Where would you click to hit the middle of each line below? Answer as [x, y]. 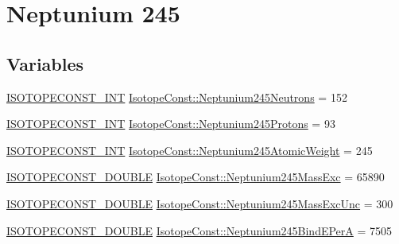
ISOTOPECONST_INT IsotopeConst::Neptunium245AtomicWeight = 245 [190, 150]
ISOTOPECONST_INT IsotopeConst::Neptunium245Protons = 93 [171, 124]
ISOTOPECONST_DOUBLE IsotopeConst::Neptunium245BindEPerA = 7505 [199, 230]
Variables [45, 63]
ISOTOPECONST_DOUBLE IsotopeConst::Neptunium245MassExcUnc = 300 [200, 203]
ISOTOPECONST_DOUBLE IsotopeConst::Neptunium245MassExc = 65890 [196, 177]
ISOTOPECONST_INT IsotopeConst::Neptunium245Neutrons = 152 [177, 97]
